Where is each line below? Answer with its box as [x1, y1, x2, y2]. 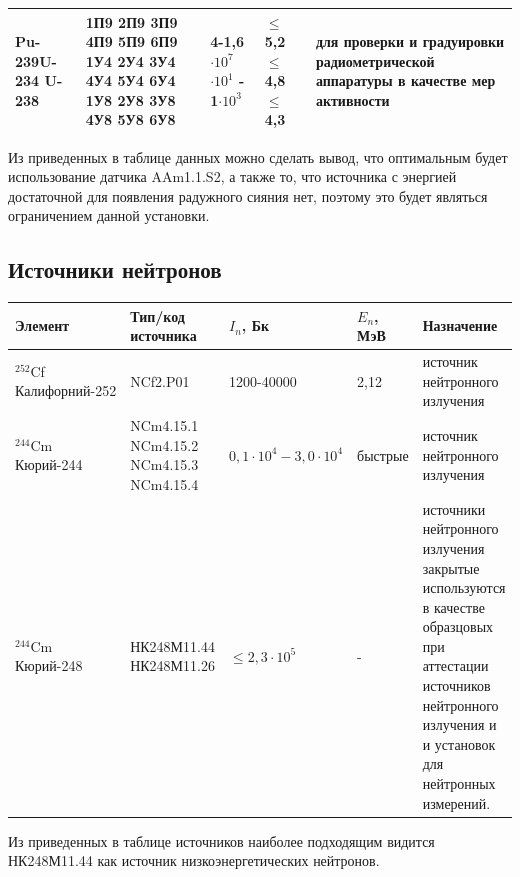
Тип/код [130, 305, 185, 326]
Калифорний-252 [15, 380, 117, 401]
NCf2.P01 [130, 370, 190, 391]
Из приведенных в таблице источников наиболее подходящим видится [8, 830, 435, 851]
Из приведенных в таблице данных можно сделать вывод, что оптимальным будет [8, 146, 508, 167]
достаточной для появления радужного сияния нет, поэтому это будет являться [8, 185, 488, 206]
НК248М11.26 [130, 655, 215, 676]
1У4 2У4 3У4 [85, 50, 176, 71]
